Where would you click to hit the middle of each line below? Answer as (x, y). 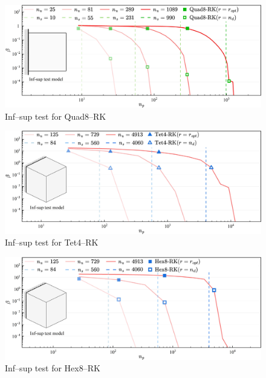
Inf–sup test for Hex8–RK (53, 368)
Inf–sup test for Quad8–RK (56, 116)
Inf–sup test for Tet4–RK (52, 242)
